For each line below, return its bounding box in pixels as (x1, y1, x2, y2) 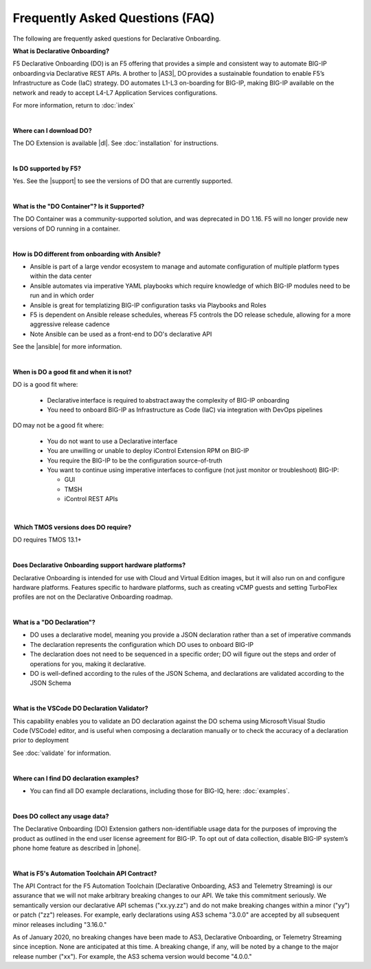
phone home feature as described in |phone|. (12, 844, 141, 852)
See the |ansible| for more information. (12, 343, 122, 351)
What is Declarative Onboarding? (12, 47, 110, 55)
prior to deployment (12, 736, 69, 745)
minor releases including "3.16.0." (12, 920, 107, 928)
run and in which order (30, 291, 94, 299)
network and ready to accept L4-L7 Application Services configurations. (12, 88, 218, 96)
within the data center (30, 272, 92, 280)
